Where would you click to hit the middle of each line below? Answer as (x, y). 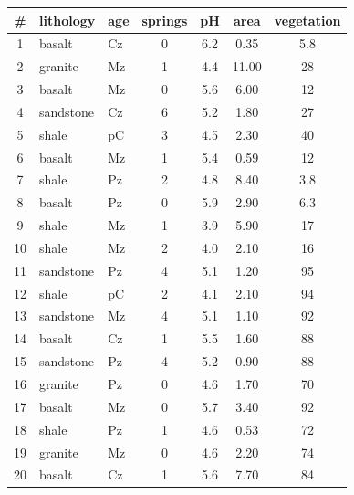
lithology (68, 20)
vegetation (307, 20)
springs (165, 20)
